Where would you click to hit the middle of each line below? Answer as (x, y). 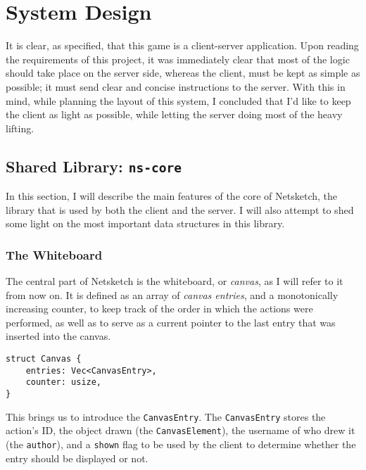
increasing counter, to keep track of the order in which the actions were (159, 309)
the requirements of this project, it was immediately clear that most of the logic (178, 59)
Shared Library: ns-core (94, 166)
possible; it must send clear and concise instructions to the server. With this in (176, 86)
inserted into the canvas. (58, 336)
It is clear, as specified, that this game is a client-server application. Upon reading (182, 45)
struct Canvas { (44, 359)
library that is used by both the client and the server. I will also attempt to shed (180, 209)
